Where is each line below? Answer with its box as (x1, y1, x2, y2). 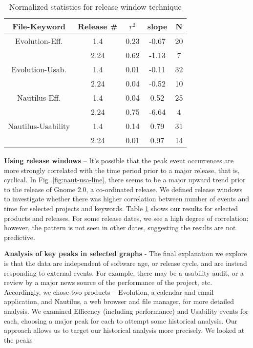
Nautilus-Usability (8, 120, 70, 131)
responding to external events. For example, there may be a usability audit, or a (4, 267, 244, 278)
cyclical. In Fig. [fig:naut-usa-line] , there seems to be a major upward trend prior (4, 174, 246, 185)
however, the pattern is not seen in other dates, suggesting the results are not (4, 222, 236, 233)
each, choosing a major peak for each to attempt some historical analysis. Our (4, 315, 238, 326)
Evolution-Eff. (15, 35, 63, 46)
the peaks (4, 334, 33, 345)
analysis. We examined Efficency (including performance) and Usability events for (4, 305, 249, 316)
